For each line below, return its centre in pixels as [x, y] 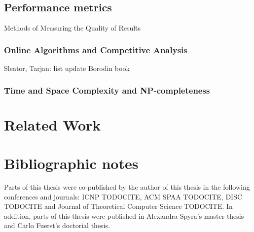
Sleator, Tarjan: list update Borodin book [67, 68]
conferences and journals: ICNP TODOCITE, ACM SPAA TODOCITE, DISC [123, 196]
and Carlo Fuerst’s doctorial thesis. [57, 225]
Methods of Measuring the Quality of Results [73, 28]
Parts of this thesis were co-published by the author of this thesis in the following [127, 186]
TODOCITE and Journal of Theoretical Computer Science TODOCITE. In [118, 206]
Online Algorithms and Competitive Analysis [96, 50]
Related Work [53, 124]
